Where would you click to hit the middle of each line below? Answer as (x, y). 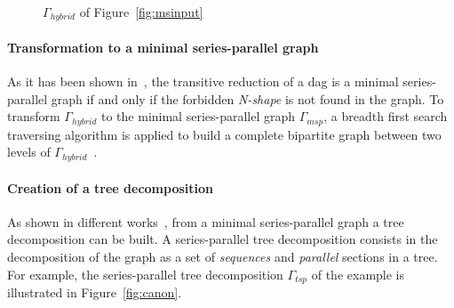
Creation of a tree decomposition (111, 187)
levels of (29, 152)
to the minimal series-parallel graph (199, 116)
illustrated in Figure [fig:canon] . (95, 292)
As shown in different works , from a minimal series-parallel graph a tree (206, 221)
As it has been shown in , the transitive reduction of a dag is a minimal (203, 81)
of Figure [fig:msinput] (141, 12)
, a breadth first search (386, 116)
